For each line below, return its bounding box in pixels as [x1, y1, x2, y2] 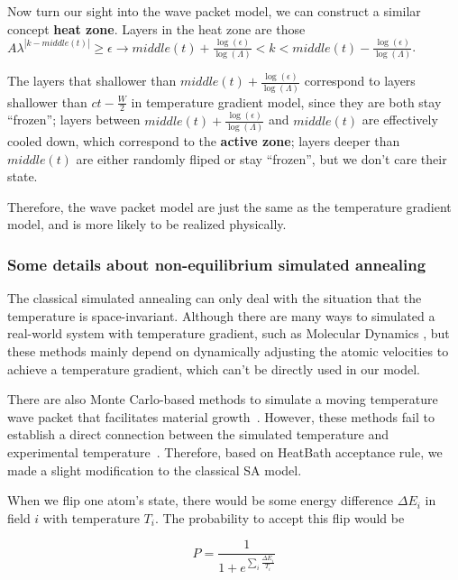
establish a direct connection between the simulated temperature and [7, 425, 389, 444]
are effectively [362, 110, 438, 129]
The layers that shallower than [7, 71, 177, 90]
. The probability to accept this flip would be [154, 508, 405, 527]
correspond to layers [304, 71, 416, 90]
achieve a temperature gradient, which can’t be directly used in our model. [7, 359, 420, 378]
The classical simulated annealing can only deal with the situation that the [7, 289, 422, 308]
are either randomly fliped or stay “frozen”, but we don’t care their [76, 149, 447, 168]
